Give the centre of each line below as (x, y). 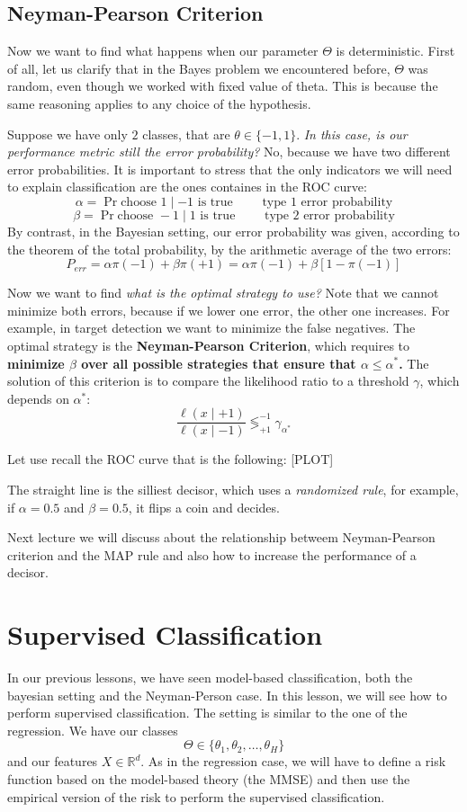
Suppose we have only (67, 134)
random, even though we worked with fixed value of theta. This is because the (223, 86)
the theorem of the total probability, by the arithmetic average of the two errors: (229, 249)
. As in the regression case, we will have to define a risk (293, 761)
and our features (53, 761)
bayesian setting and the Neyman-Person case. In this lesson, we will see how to (227, 695)
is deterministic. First (395, 51)
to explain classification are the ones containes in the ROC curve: (187, 187)
